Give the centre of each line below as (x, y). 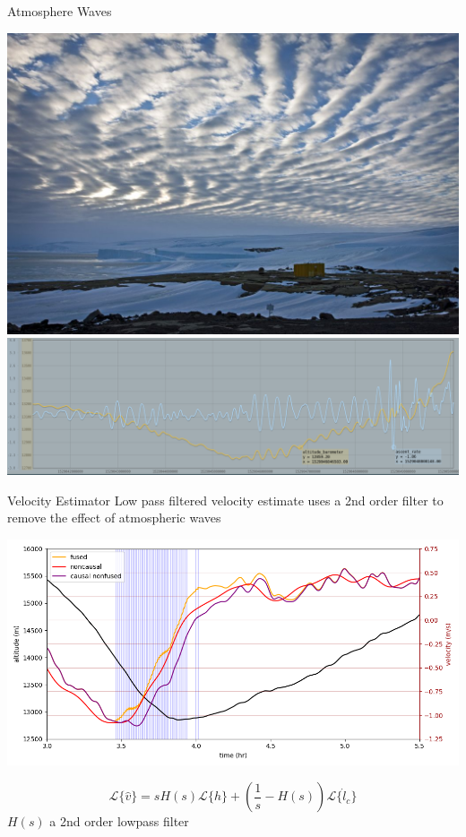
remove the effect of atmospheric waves (114, 518)
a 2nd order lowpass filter (119, 821)
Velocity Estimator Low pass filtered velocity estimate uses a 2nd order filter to (225, 500)
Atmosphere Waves (60, 11)
